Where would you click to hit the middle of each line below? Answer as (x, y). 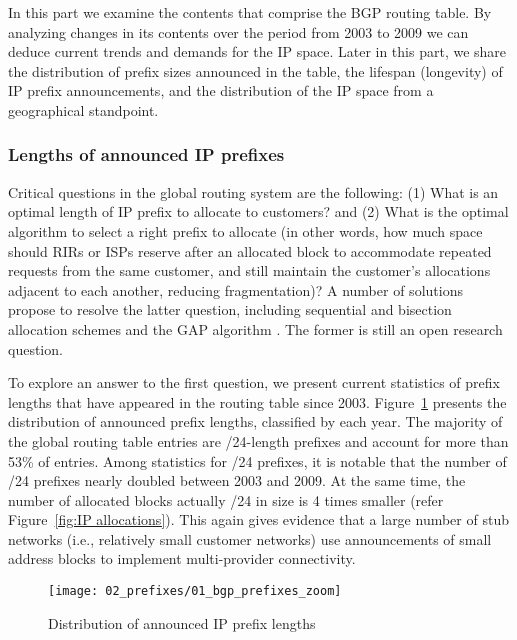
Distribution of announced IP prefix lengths (182, 622)
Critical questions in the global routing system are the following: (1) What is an (253, 191)
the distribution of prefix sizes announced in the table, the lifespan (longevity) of (255, 70)
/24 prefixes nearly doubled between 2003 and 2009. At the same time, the (237, 480)
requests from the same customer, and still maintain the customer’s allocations (249, 270)
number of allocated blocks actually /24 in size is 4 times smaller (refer (226, 499)
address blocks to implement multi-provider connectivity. (182, 558)
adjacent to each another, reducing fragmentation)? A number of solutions (235, 289)
